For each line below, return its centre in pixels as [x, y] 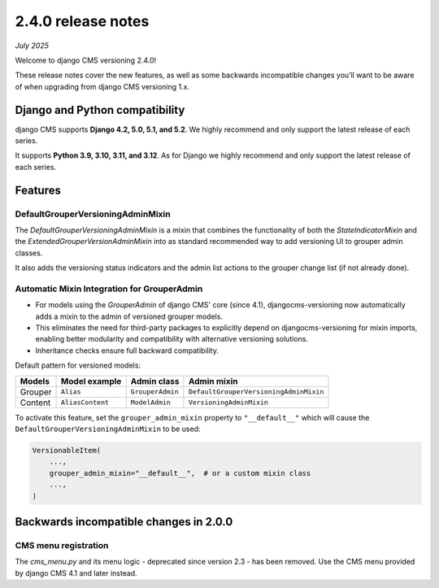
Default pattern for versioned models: [78, 365]
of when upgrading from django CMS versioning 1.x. [102, 86]
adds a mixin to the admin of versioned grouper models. [129, 316]
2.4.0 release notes [82, 21]
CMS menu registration [62, 545]
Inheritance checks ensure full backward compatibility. [127, 351]
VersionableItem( [67, 450]
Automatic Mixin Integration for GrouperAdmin [109, 289]
